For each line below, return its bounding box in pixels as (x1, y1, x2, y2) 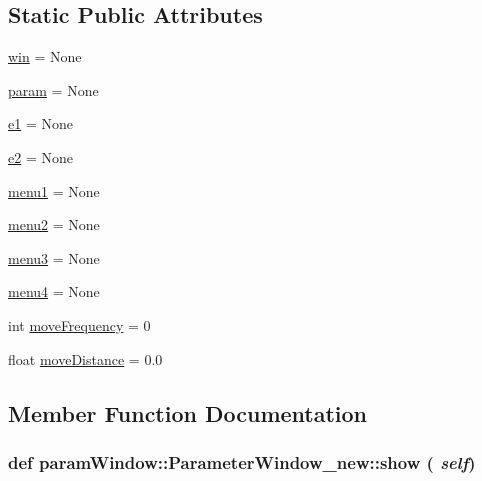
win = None (8, 46, 82, 67)
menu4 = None (8, 281, 100, 302)
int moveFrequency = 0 (8, 314, 151, 335)
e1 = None (8, 113, 73, 134)
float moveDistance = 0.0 (8, 348, 163, 369)
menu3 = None (8, 247, 100, 268)
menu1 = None (8, 180, 100, 201)
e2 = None (8, 146, 73, 167)
